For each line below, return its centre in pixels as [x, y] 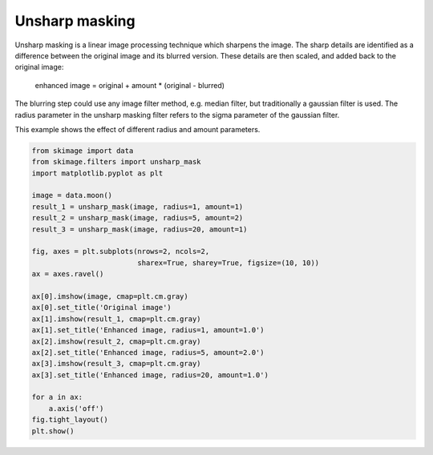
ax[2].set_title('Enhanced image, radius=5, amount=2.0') [148, 352]
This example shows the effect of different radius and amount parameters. [138, 129]
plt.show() [53, 431]
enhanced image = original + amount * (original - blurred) [129, 85]
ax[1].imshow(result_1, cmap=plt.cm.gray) [116, 319]
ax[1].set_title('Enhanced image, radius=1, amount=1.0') [148, 330]
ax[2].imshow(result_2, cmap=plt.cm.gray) [116, 341]
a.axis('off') [76, 408]
